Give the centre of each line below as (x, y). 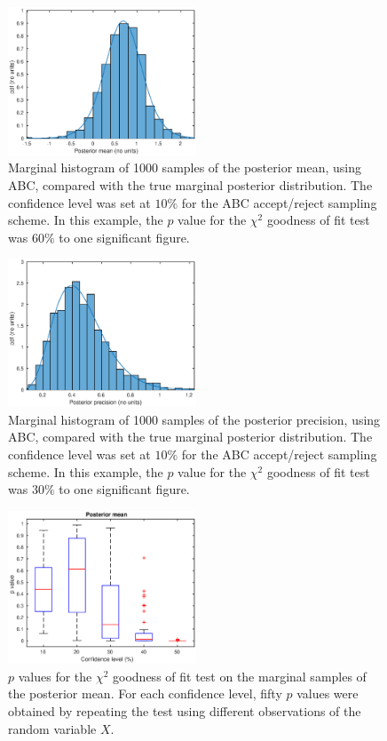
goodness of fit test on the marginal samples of (240, 676)
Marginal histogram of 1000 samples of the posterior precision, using (194, 419)
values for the (55, 676)
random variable (52, 728)
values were (328, 693)
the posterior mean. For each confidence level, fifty (145, 693)
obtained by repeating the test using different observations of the (185, 711)
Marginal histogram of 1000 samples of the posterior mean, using (185, 167)
